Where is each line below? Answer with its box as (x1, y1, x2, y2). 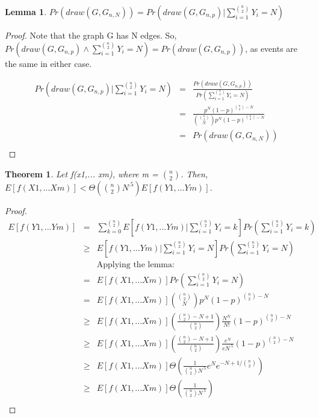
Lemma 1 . (5, 5, 47, 17)
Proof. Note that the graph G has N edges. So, (5, 29, 177, 41)
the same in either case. (5, 57, 92, 69)
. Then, (181, 167, 208, 180)
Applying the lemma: (96, 260, 175, 269)
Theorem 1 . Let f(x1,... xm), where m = (5, 167, 158, 180)
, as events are (245, 42, 298, 54)
